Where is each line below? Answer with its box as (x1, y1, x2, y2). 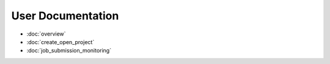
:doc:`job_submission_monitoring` (26, 47, 112, 54)
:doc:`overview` (26, 30, 67, 37)
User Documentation (11, 9, 119, 22)
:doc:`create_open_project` (26, 38, 95, 45)
